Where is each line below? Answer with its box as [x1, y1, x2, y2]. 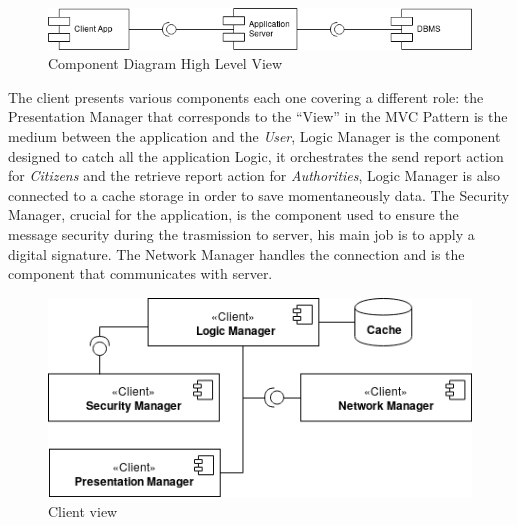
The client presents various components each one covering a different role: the [8, 86, 484, 107]
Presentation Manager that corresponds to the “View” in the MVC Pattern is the [8, 106, 508, 127]
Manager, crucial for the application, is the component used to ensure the [8, 204, 459, 225]
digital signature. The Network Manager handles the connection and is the [8, 243, 465, 264]
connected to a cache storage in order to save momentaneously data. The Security [8, 184, 510, 205]
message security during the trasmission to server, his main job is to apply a [8, 224, 475, 244]
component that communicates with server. [8, 263, 273, 284]
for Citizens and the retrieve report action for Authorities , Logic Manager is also [8, 165, 501, 186]
